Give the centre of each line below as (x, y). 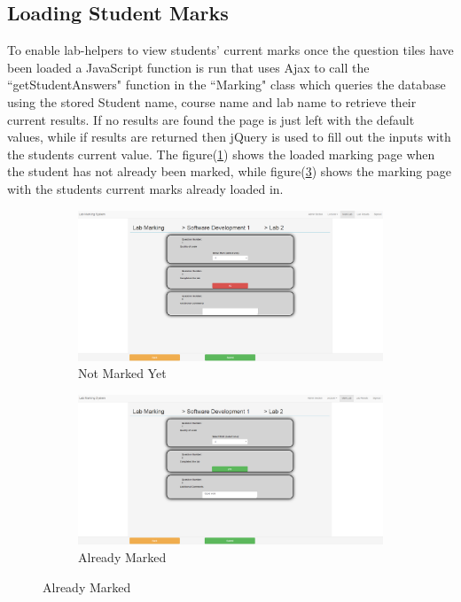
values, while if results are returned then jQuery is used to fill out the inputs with (229, 137)
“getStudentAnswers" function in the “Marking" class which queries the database (227, 85)
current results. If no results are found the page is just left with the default (211, 119)
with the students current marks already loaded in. (145, 188)
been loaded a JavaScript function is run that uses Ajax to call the (188, 67)
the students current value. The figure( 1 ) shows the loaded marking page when (221, 154)
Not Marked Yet (122, 373)
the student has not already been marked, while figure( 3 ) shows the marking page (229, 171)
